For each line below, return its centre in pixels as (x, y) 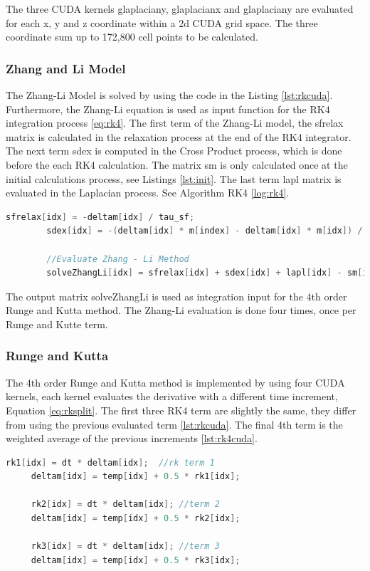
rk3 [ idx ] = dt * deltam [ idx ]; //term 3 (125, 546)
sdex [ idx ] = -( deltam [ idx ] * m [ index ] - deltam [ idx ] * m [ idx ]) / (205, 231)
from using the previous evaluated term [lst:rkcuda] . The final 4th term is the (174, 424)
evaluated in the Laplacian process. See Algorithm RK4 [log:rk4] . (148, 193)
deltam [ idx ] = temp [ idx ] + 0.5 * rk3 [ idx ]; (136, 560)
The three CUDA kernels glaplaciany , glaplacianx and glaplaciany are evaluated (180, 9)
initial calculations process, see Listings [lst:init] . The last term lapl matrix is (174, 178)
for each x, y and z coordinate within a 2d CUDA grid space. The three (162, 22)
